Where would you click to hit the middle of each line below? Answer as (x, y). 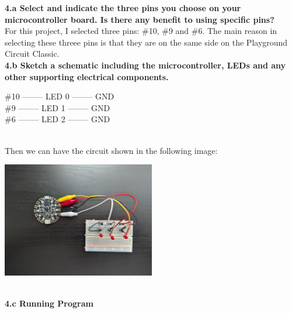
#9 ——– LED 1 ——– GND (58, 107)
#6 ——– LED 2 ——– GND (58, 119)
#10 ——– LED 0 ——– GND (60, 96)
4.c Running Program (49, 303)
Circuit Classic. (32, 54)
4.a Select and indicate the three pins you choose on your (123, 8)
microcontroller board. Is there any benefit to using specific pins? (140, 19)
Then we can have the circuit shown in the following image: (111, 150)
